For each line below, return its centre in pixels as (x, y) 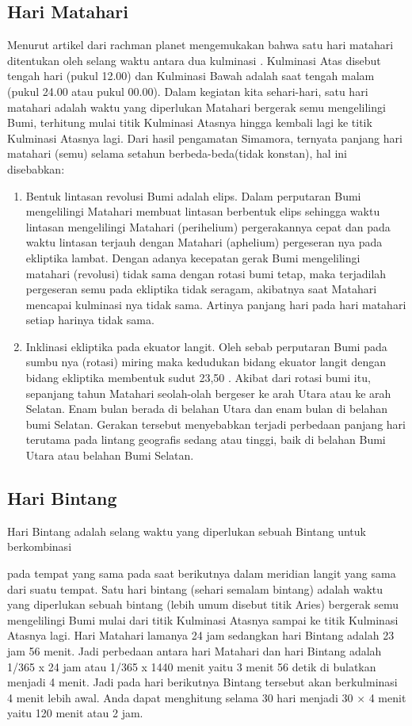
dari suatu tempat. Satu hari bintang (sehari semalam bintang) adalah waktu (195, 588)
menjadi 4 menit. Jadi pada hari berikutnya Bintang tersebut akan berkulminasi (202, 682)
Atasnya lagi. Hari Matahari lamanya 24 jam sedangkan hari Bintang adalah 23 (201, 635)
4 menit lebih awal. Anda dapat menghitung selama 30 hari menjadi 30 (180, 697)
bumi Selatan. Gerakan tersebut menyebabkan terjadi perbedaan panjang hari (216, 424)
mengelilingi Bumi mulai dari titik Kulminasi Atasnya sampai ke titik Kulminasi (203, 619)
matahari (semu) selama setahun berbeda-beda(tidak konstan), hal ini (177, 153)
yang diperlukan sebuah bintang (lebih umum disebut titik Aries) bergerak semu (203, 604)
